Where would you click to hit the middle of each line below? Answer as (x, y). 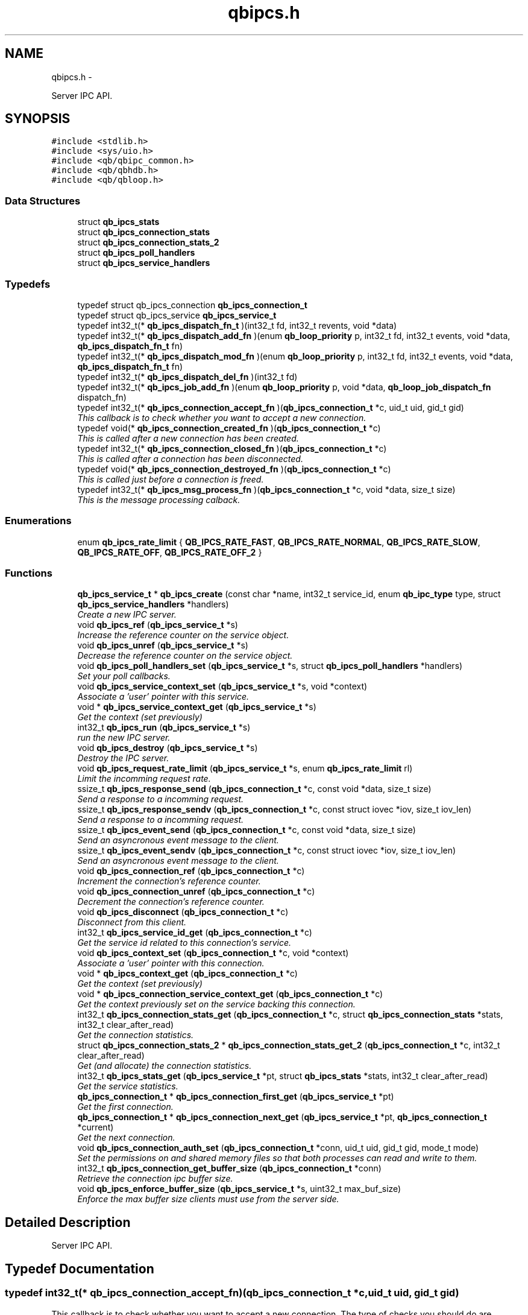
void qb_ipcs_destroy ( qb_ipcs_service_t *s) (168, 748)
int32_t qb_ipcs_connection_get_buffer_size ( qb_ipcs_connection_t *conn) (229, 1168)
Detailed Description (68, 1222)
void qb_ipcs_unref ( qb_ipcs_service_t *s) (163, 645)
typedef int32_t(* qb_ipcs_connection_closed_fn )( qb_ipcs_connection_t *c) (232, 448)
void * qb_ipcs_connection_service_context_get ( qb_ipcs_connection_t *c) (230, 994)
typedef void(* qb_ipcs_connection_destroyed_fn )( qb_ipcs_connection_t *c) (234, 469)
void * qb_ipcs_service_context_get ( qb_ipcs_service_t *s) (197, 707)
